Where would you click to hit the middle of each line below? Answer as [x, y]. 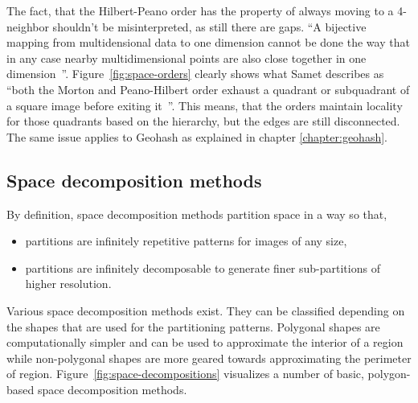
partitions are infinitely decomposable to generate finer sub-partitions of [203, 267]
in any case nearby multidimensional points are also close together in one [186, 58]
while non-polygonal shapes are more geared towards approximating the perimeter [209, 358]
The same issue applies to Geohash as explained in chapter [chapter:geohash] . [197, 136]
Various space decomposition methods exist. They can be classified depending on [206, 310]
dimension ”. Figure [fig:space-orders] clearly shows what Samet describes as [195, 74]
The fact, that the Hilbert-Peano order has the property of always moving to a [200, 10]
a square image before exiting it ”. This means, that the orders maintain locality [205, 105]
